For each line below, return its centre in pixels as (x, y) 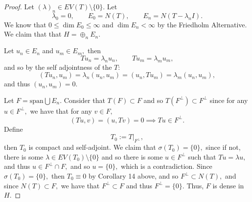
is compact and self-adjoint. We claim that (92, 147)
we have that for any (61, 111)
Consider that (84, 100)
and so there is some (132, 156)
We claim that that (33, 34)
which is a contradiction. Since (167, 166)
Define (13, 129)
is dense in (228, 185)
